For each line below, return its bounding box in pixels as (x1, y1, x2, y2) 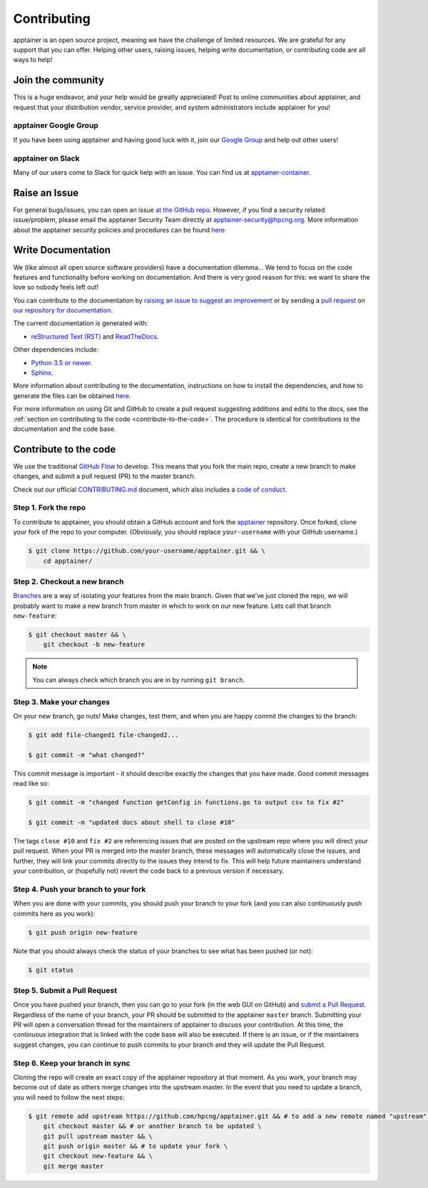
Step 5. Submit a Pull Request (13, 985, 118, 995)
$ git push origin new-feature (28, 928, 138, 936)
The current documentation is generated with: (13, 319, 149, 328)
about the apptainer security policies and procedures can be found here (13, 225, 225, 234)
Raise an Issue (13, 186, 79, 199)
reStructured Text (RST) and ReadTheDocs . (31, 332, 159, 340)
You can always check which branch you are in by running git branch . (32, 675, 245, 684)
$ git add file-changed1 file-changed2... (28, 731, 179, 738)
